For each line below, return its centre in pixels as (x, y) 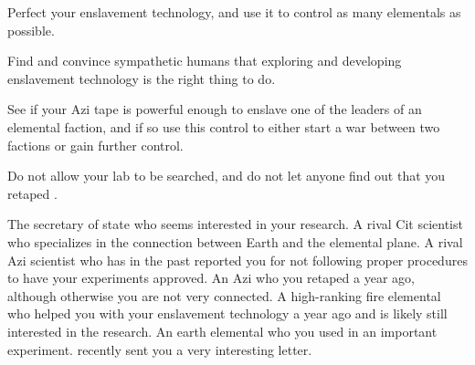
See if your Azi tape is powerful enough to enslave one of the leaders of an (215, 109)
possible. (31, 30)
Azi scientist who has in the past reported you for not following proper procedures (237, 260)
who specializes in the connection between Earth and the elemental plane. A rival (235, 241)
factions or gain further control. (95, 145)
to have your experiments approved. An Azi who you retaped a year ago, (211, 278)
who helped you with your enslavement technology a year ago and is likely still (227, 313)
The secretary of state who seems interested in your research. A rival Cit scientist (235, 224)
